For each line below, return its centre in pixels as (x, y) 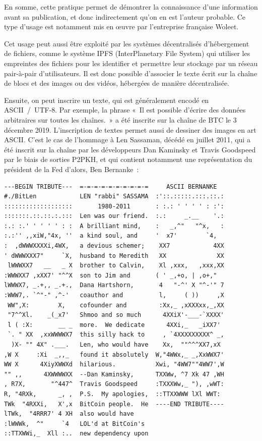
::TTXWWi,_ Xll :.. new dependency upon (76, 434)
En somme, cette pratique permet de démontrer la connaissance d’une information (131, 7)
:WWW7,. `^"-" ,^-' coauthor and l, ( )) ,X (114, 295)
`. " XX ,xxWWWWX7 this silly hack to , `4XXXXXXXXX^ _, (116, 335)
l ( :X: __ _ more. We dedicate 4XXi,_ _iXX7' (114, 325)
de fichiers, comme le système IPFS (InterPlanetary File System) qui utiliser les (127, 53)
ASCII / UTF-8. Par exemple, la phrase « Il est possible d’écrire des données (125, 110)
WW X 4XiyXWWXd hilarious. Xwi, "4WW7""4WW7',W (114, 365)
